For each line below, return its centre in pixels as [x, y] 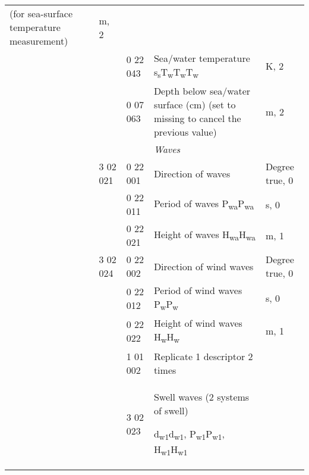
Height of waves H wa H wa [204, 235]
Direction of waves [192, 173]
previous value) [185, 132]
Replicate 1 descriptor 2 [203, 356]
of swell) [171, 410]
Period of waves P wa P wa [204, 204]
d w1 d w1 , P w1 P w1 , [189, 434]
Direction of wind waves [204, 266]
